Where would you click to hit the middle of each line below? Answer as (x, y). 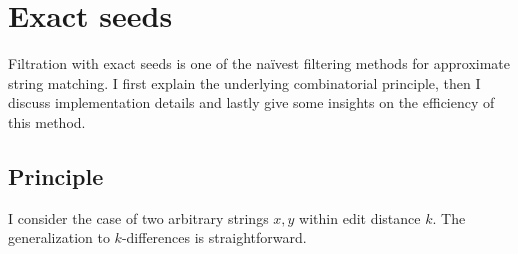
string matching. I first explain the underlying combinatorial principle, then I (244, 82)
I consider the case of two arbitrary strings (138, 217)
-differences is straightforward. (214, 237)
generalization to (59, 237)
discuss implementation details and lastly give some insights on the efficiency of (251, 102)
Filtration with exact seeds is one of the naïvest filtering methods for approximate (259, 63)
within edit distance (360, 217)
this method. (47, 121)
